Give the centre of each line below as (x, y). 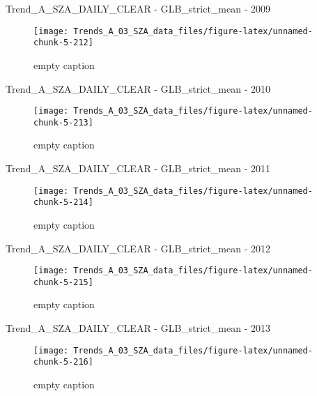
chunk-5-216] (63, 362)
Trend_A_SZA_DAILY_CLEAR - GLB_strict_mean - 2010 (138, 88)
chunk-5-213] (63, 122)
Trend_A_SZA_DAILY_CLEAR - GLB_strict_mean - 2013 (138, 328)
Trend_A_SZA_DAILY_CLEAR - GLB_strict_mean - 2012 (138, 248)
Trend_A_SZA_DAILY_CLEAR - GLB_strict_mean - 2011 (138, 168)
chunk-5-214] (63, 203)
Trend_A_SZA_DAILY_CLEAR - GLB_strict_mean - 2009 (138, 8)
